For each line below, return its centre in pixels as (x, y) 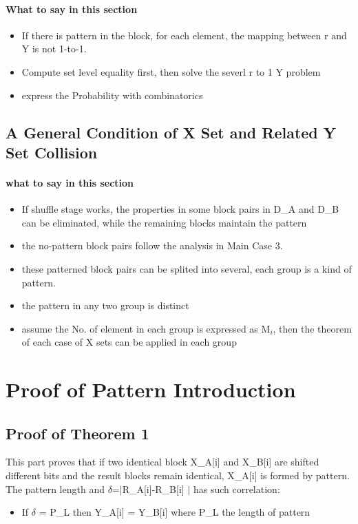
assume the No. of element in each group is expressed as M (146, 328)
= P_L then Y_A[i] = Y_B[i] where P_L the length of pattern (175, 512)
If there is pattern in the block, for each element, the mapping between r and (184, 35)
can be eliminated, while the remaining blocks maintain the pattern (164, 222)
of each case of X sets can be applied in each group (129, 342)
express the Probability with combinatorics (112, 95)
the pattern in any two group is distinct (105, 305)
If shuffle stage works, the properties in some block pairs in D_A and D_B (180, 209)
